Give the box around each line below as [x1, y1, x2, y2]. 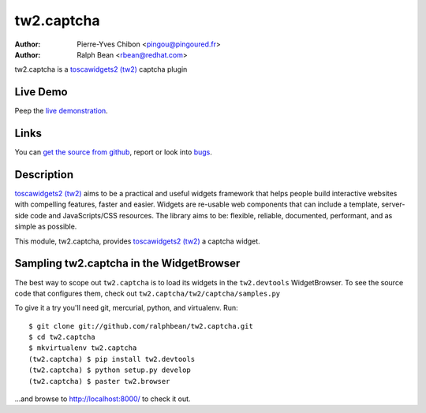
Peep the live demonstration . [14, 106, 108, 116]
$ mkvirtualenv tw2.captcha [28, 344, 137, 352]
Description [14, 168, 74, 181]
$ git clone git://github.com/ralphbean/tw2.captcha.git [28, 322, 254, 330]
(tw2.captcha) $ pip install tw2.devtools [28, 355, 196, 363]
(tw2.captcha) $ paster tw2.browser [28, 377, 170, 385]
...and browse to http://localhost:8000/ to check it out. [14, 394, 191, 404]
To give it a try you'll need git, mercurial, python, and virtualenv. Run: [14, 303, 238, 313]
